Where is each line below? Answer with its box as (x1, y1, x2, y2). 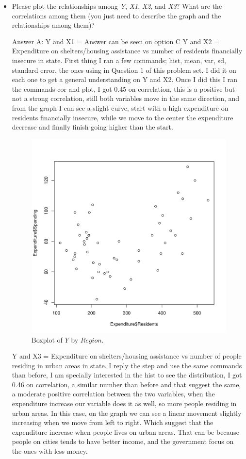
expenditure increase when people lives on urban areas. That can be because (12, 426, 240, 437)
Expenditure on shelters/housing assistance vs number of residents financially (12, 46, 243, 56)
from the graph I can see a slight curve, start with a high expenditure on (12, 102, 229, 113)
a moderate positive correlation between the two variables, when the (12, 389, 215, 399)
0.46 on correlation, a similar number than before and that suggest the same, (12, 379, 241, 389)
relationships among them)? (12, 20, 95, 30)
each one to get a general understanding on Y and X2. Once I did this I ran (12, 74, 238, 84)
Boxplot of (31, 334, 63, 344)
